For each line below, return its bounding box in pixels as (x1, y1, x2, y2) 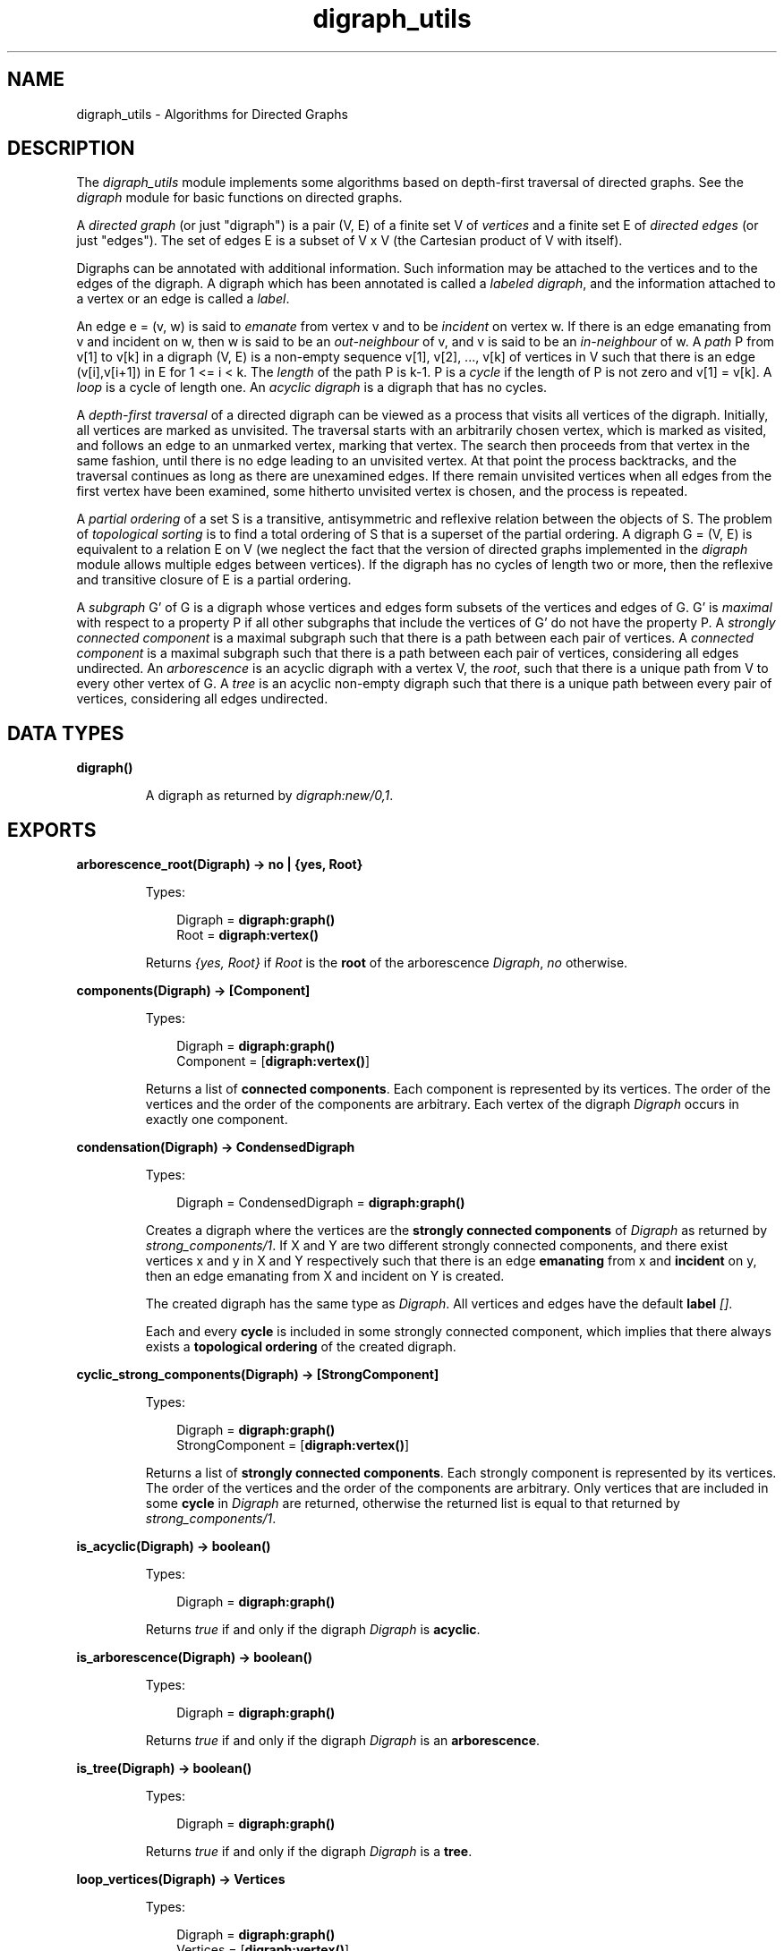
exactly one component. (145, 1112, 288, 1128)
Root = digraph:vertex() (176, 927, 320, 943)
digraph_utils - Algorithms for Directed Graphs (76, 106, 348, 122)
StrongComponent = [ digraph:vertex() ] (176, 1437, 410, 1453)
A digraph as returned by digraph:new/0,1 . (145, 788, 394, 804)
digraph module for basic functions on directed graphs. (76, 190, 403, 206)
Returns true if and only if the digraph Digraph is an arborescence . (145, 1733, 541, 1749)
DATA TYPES (7, 721, 124, 745)
